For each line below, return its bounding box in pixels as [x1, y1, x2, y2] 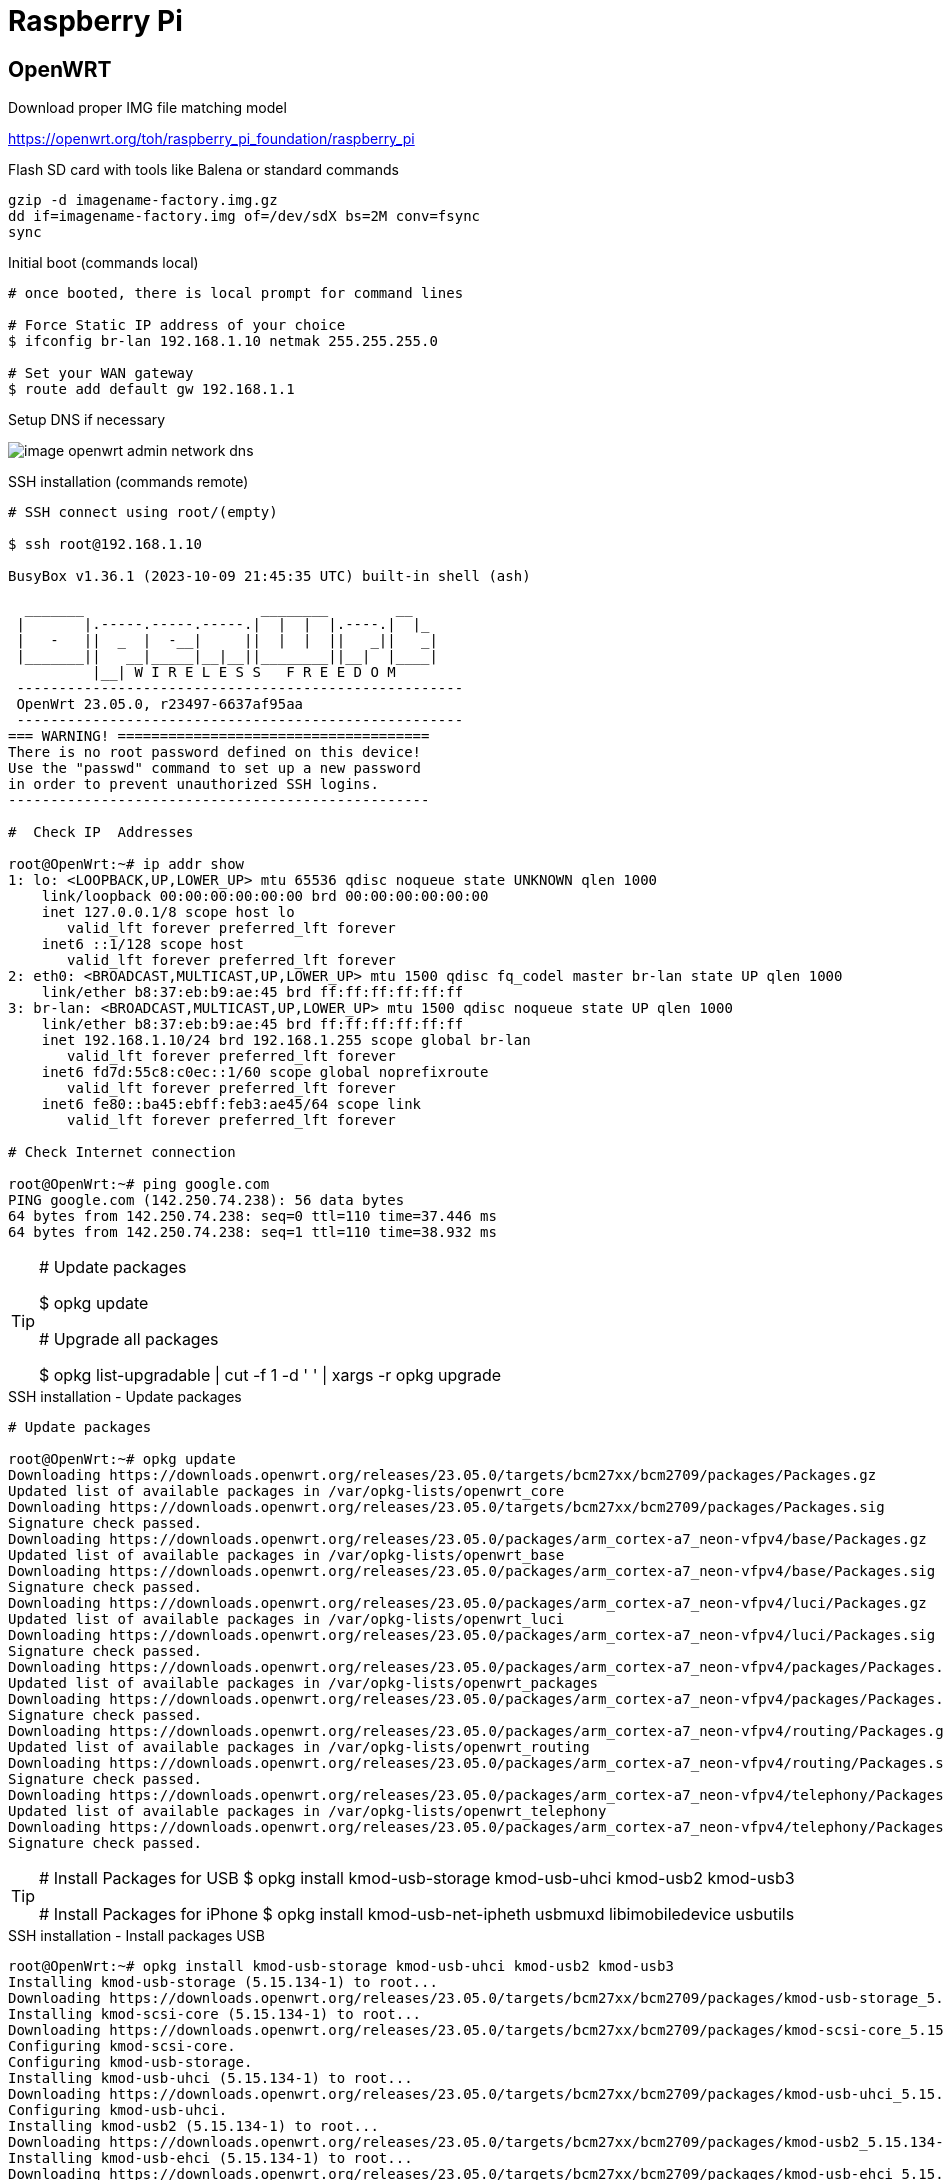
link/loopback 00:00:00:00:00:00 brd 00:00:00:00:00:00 [41, 888, 489, 905]
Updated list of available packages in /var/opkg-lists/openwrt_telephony [8, 1803, 607, 1820]
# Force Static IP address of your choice [8, 317, 346, 334]
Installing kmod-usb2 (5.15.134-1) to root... [8, 2118, 379, 2135]
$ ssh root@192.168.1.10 [8, 536, 202, 553]
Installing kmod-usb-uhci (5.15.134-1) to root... [8, 2070, 413, 2087]
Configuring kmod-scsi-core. [8, 2038, 236, 2055]
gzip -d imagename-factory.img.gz [8, 192, 278, 209]
